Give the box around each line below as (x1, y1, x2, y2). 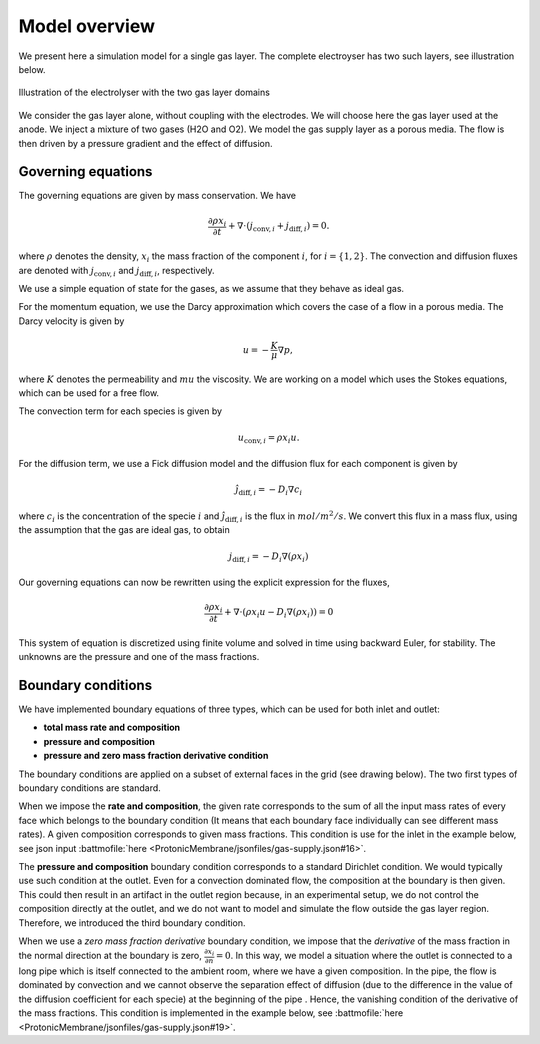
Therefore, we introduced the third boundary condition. (18, 916, 246, 929)
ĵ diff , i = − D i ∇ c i (235, 484, 303, 498)
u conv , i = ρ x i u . (237, 431, 300, 445)
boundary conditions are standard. (18, 782, 162, 794)
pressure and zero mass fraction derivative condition (43, 750, 269, 762)
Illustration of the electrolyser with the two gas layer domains (18, 86, 270, 99)
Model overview (18, 15, 155, 37)
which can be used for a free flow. (18, 387, 160, 399)
